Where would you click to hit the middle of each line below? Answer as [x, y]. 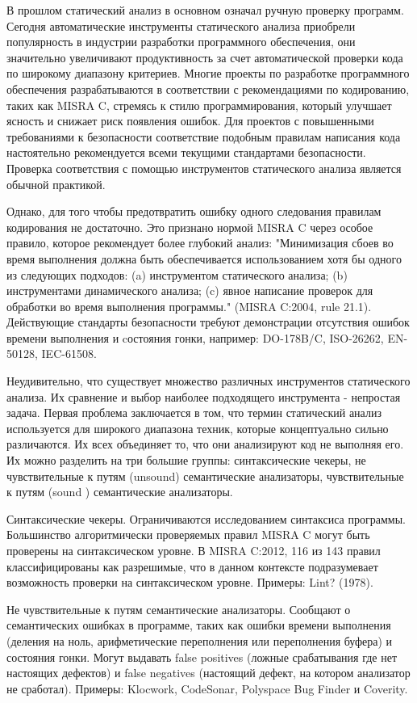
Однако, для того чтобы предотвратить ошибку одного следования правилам [194, 211]
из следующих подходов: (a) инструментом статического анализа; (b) [177, 274]
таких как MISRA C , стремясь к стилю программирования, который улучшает [199, 105]
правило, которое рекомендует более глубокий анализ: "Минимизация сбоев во [200, 243]
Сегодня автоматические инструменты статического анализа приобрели [181, 25]
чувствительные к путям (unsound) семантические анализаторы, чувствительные [205, 476]
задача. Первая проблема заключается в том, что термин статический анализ [194, 413]
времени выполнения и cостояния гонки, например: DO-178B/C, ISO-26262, [195, 337]
